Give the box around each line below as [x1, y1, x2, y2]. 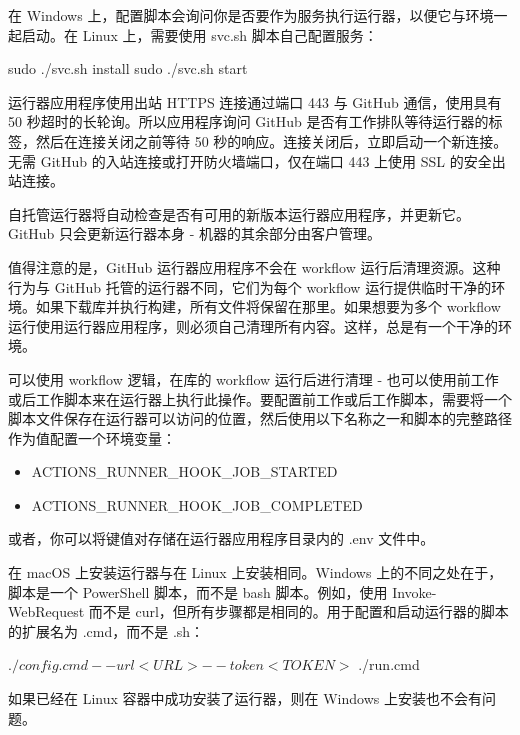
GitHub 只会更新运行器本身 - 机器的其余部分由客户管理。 [8, 223, 382, 244]
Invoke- [392, 581, 437, 602]
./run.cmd [358, 654, 420, 675]
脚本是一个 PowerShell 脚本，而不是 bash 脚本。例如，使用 [8, 581, 388, 602]
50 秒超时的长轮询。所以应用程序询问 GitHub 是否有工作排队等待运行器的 [8, 111, 489, 132]
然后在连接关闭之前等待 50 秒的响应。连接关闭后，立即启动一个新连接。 [35, 130, 508, 151]
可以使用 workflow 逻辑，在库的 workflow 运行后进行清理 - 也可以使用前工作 [8, 368, 499, 389]
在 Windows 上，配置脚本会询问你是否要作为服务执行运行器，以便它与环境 [8, 5, 494, 25]
